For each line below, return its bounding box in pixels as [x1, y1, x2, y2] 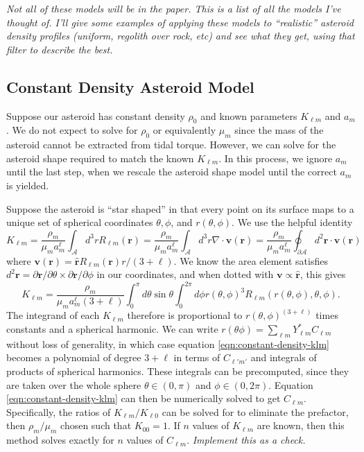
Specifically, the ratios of [6, 404, 111, 419]
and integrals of [250, 350, 317, 365]
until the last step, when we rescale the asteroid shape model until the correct [6, 164, 337, 179]
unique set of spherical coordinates [6, 215, 153, 229]
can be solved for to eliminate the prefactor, [162, 404, 349, 419]
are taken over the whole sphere [6, 377, 141, 392]
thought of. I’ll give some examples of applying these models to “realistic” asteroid [6, 15, 354, 29]
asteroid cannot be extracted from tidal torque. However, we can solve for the [6, 137, 336, 152]
